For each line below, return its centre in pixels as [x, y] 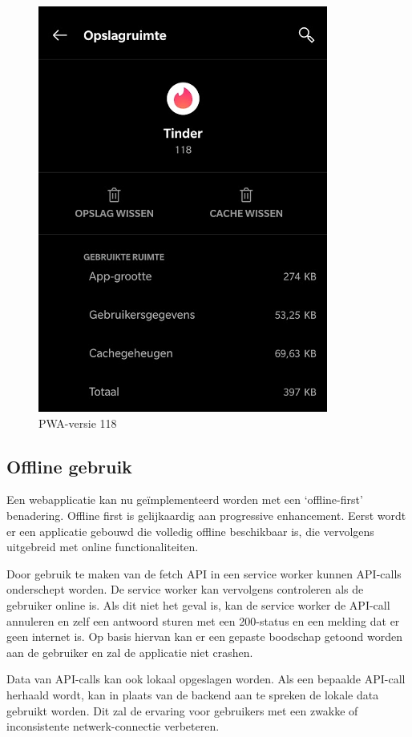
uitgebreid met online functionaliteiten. [103, 547]
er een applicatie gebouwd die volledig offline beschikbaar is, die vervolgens [190, 531]
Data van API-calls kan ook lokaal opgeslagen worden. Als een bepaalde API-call [206, 679]
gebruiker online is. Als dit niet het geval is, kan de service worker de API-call [198, 604]
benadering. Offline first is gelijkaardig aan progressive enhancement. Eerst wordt [206, 515]
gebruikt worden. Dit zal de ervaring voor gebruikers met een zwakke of [182, 710]
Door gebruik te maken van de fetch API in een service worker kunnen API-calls [204, 573]
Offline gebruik [69, 466]
